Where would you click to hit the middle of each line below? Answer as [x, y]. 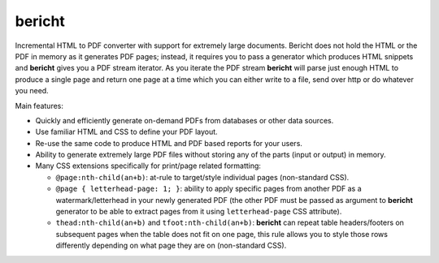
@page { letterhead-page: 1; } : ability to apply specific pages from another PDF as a [209, 189]
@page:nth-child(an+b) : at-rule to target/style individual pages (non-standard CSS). [202, 177]
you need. [32, 91]
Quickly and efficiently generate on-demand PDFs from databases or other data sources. [185, 120]
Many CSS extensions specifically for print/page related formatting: [148, 166]
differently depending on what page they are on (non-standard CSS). [171, 246]
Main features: [39, 106]
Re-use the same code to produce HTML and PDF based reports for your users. [169, 143]
